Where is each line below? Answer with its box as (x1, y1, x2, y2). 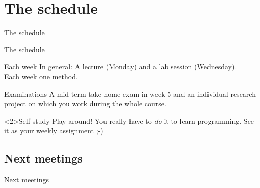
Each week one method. (4, 71, 78, 82)
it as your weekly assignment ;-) (4, 125, 103, 136)
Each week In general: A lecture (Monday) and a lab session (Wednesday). (4, 61, 237, 72)
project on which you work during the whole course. (4, 98, 166, 109)
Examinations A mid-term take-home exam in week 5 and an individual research (4, 88, 256, 99)
